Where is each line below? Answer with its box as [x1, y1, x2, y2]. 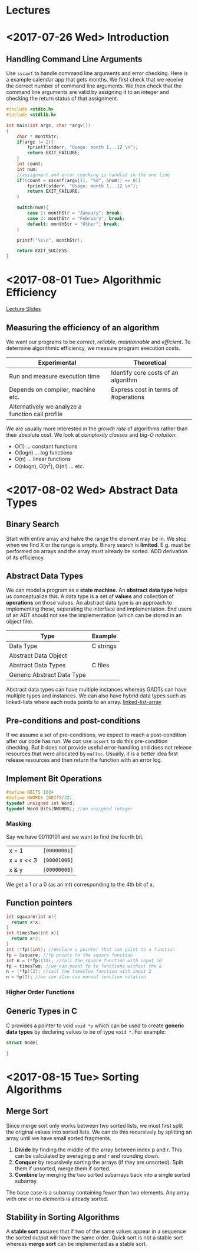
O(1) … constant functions [14, 443, 78, 450]
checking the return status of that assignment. [6, 95, 119, 102]
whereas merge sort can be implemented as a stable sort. [6, 1241, 147, 1248]
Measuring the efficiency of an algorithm [6, 323, 160, 333]
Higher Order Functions [6, 988, 75, 996]
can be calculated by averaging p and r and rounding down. [14, 1152, 160, 1159]
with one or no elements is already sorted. [6, 1195, 108, 1202]
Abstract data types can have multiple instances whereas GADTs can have [6, 686, 187, 693]
